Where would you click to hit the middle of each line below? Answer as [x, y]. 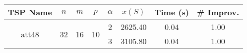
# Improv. [218, 12]
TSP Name [30, 12]
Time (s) [172, 12]
